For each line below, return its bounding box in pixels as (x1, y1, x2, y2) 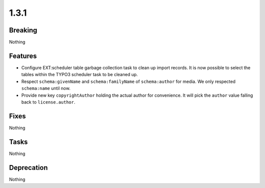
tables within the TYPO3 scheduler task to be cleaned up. (21, 72, 138, 78)
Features (9, 52, 37, 60)
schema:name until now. (21, 85, 71, 91)
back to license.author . (21, 99, 76, 105)
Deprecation (9, 163, 48, 172)
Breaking (9, 26, 38, 34)
